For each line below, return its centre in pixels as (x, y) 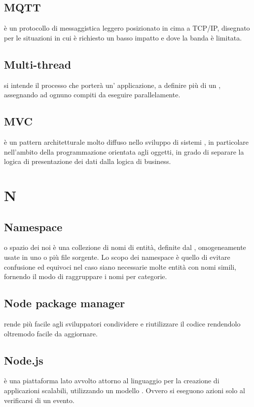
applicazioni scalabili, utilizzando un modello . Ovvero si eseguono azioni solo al (125, 390)
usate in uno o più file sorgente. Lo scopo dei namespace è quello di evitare (117, 257)
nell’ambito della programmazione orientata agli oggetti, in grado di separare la (124, 151)
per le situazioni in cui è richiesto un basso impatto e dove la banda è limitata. (123, 37)
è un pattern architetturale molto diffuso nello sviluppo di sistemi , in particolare (126, 142)
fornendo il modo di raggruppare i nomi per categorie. (86, 276)
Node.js (24, 360)
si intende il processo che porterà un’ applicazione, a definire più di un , (112, 85)
